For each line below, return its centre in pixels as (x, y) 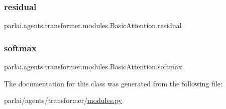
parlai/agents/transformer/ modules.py (63, 100)
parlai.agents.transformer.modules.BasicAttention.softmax (93, 67)
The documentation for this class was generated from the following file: (113, 83)
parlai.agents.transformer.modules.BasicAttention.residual (93, 25)
